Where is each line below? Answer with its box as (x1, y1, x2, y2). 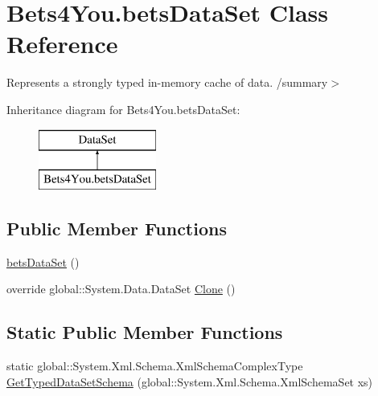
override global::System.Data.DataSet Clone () (6, 280, 236, 297)
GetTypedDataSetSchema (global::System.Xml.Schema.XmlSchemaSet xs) (6, 373, 373, 390)
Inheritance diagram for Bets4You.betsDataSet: (6, 100, 240, 117)
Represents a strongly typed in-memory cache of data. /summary (6, 74, 328, 91)
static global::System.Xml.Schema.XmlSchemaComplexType (6, 357, 303, 374)
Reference (6, 27, 118, 60)
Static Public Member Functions (6, 320, 283, 345)
